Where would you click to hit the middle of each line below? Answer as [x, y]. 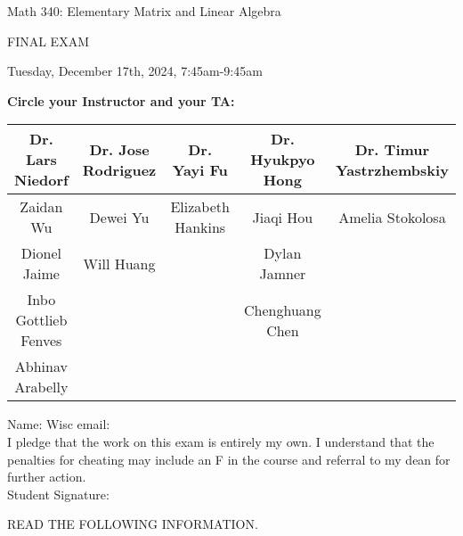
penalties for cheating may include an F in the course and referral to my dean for [229, 459]
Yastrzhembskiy [392, 169]
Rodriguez [119, 169]
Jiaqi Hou [283, 217]
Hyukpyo [283, 160]
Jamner [283, 274]
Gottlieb [41, 320]
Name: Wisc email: [59, 424]
